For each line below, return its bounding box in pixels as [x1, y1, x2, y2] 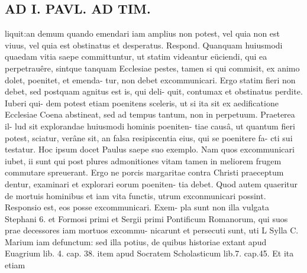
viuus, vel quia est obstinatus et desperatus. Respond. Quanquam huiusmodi [5, 38, 283, 51]
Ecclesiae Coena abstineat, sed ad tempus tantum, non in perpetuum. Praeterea [5, 108, 295, 121]
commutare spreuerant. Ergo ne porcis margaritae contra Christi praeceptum [5, 166, 284, 178]
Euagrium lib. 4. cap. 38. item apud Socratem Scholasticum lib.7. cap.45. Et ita [5, 247, 294, 259]
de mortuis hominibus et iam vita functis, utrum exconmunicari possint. [5, 189, 266, 201]
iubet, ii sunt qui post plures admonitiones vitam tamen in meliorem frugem [5, 154, 282, 167]
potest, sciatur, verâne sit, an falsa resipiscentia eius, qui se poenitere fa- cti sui [5, 131, 293, 144]
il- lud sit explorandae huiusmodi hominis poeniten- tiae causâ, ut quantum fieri [5, 119, 295, 132]
